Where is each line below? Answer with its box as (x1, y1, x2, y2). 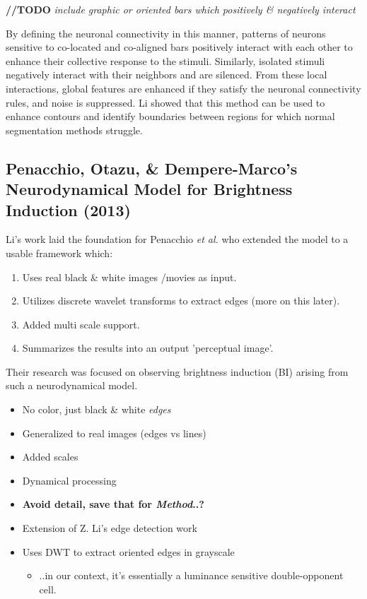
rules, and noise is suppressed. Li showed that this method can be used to (6, 95, 325, 109)
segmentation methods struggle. (6, 122, 143, 137)
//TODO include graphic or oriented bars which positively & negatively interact (6, 2, 356, 16)
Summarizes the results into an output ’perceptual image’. (22, 340, 274, 355)
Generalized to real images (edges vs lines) (22, 425, 206, 440)
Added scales (22, 449, 78, 464)
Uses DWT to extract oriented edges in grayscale (22, 544, 235, 559)
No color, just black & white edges (22, 402, 171, 417)
